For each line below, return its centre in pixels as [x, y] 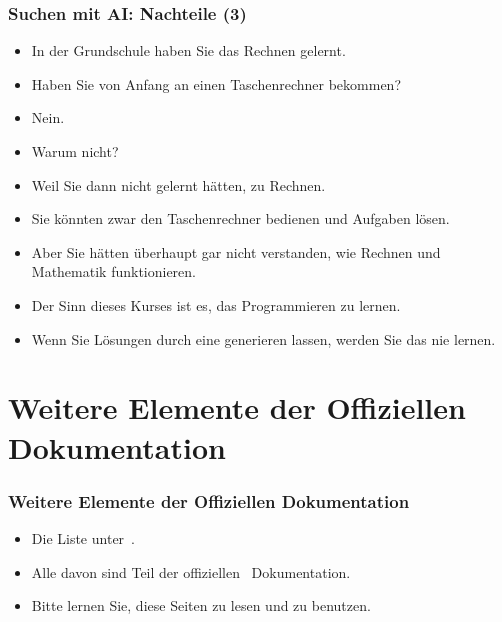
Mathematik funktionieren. [113, 271]
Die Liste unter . [83, 537]
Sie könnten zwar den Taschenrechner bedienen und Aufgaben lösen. [240, 218]
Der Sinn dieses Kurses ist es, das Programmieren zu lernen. [216, 304]
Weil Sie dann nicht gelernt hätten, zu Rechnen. [178, 184]
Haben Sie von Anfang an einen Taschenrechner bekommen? [216, 83]
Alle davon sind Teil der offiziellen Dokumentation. [191, 571]
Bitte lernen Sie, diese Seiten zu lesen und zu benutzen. [201, 605]
